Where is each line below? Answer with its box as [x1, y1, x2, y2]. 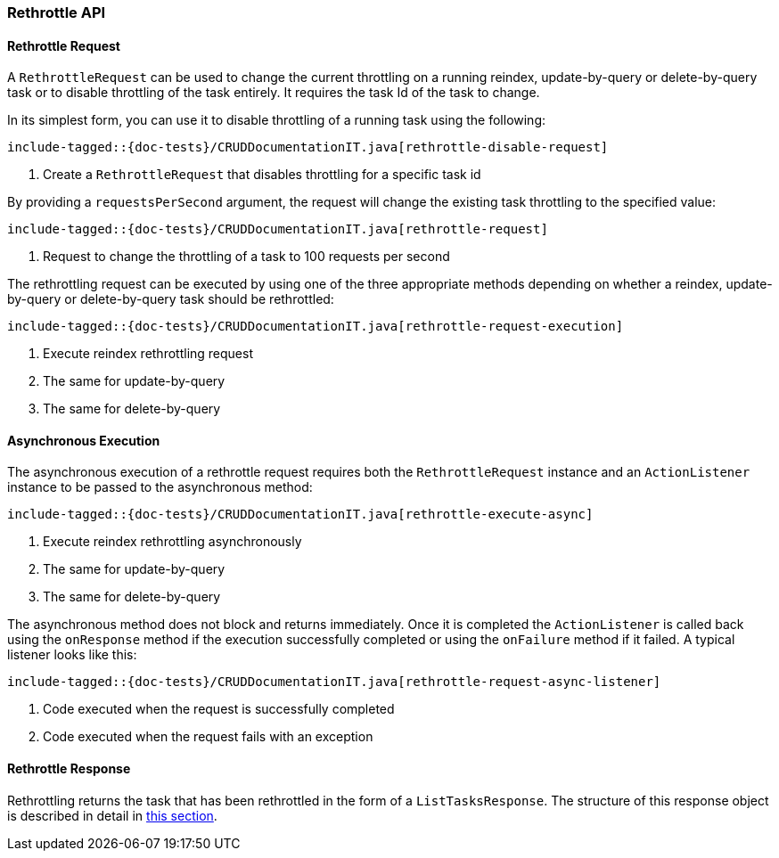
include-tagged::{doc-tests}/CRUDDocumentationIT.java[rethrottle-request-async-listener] [7, 674, 661, 690]
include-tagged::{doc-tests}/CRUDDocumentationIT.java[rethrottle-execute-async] [7, 507, 594, 522]
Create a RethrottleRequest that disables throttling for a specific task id [43, 167, 481, 183]
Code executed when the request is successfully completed [43, 701, 395, 717]
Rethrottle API [7, 4, 106, 21]
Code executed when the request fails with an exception [43, 729, 373, 745]
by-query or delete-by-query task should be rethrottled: [7, 291, 334, 307]
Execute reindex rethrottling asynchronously [43, 534, 302, 550]
